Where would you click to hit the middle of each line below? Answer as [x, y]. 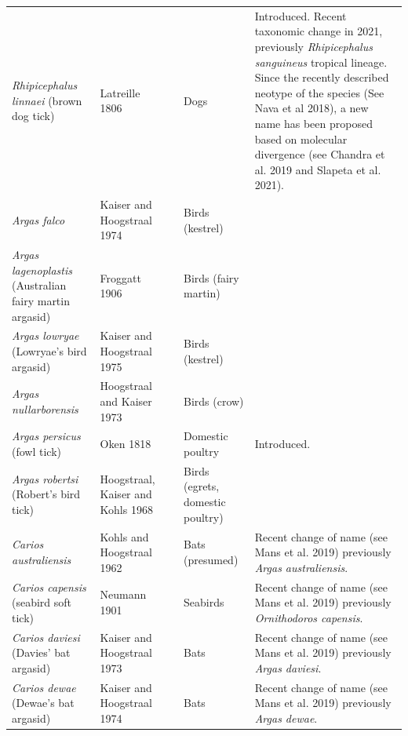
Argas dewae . [286, 718]
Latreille [120, 92]
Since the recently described [322, 77]
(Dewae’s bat [43, 703]
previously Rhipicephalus [313, 46]
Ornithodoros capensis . [309, 617]
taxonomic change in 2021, [319, 31]
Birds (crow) [213, 401]
